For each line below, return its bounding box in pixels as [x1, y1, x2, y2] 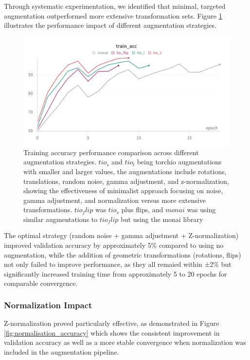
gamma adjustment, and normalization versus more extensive [23, 195, 206, 205]
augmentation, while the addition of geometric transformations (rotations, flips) [4, 249, 241, 260]
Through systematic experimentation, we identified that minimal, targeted [4, 1, 226, 11]
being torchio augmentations [137, 157, 222, 167]
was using [187, 204, 216, 215]
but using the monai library [120, 214, 203, 224]
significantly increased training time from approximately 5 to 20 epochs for [4, 268, 227, 279]
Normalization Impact [4, 299, 92, 311]
